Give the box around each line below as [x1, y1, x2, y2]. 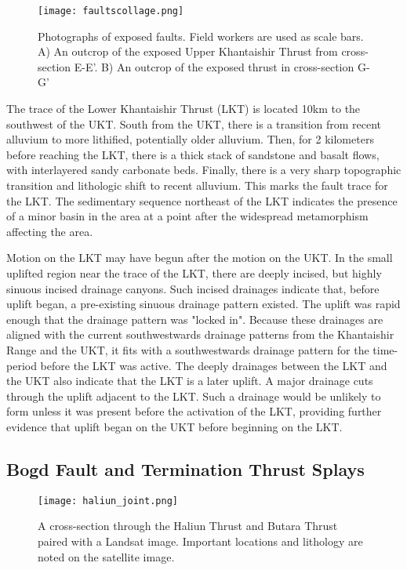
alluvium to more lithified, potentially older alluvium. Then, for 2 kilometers [6, 131, 374, 147]
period [6, 357, 37, 373]
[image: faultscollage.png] [38, 5, 184, 16]
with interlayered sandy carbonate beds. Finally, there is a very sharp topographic [6, 162, 402, 178]
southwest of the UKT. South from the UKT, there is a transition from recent [6, 115, 382, 132]
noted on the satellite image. [38, 548, 175, 565]
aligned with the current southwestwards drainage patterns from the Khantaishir [6, 326, 394, 343]
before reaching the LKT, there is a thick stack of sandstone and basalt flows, [6, 146, 380, 162]
